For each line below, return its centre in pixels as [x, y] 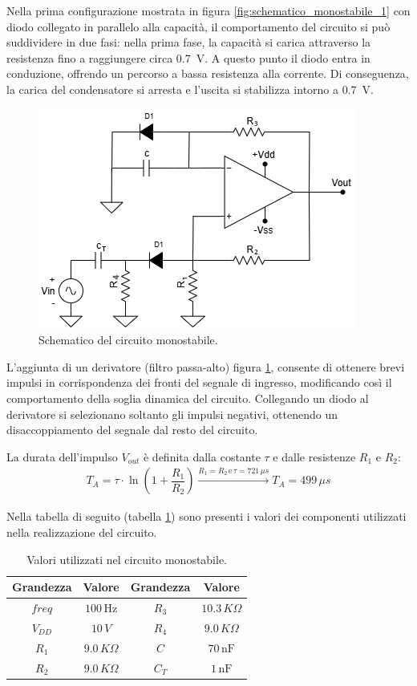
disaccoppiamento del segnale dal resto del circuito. [132, 430]
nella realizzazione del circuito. [82, 532]
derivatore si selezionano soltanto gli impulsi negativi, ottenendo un [172, 414]
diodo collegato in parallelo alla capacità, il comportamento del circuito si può [198, 26]
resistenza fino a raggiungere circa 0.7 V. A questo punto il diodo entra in [188, 57]
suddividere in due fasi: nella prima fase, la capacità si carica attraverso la [189, 42]
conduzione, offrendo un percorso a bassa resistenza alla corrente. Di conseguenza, [208, 73]
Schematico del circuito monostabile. [128, 340]
